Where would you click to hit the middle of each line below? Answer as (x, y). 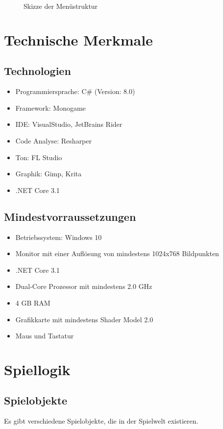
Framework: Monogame (50, 107)
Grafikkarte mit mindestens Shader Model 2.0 (84, 319)
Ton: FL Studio (39, 157)
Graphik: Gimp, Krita (49, 174)
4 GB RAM (33, 302)
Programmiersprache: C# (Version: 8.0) (75, 91)
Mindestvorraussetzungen (70, 216)
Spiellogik (37, 369)
